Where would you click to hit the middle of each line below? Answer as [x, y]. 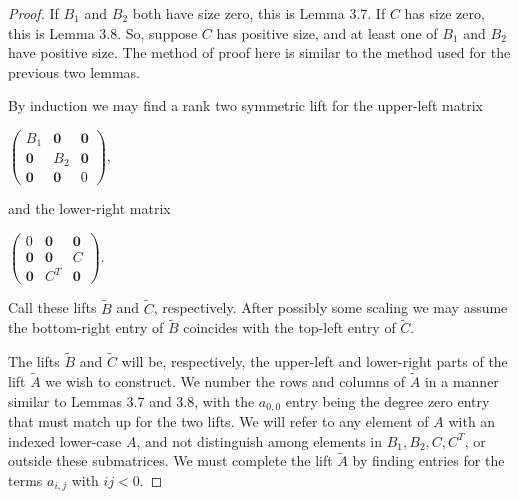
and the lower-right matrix [89, 208]
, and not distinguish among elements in [259, 440]
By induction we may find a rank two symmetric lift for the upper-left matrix [245, 105]
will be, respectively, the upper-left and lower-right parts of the [314, 361]
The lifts [34, 361]
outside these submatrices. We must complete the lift [170, 460]
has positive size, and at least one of [327, 32]
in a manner [461, 380]
